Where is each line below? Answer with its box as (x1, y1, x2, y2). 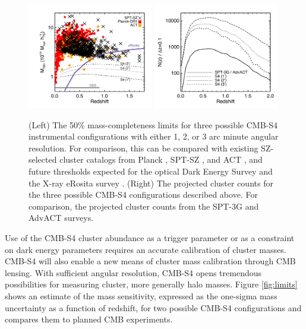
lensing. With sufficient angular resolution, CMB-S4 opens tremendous (5, 266, 261, 279)
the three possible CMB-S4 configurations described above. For (29, 188, 258, 201)
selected (29, 153, 57, 166)
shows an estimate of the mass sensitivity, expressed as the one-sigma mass (5, 289, 277, 302)
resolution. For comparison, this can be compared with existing (29, 141, 258, 154)
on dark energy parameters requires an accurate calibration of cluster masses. (5, 243, 286, 255)
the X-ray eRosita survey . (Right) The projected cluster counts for (29, 176, 273, 189)
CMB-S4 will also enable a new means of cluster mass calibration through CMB (5, 255, 296, 267)
